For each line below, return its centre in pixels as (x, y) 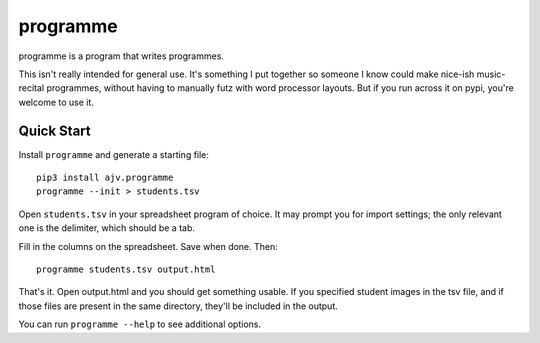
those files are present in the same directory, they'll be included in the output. (178, 306)
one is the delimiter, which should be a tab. (106, 228)
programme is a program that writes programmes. (121, 56)
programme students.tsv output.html (126, 269)
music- (491, 74)
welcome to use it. (56, 102)
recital (31, 88)
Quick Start (54, 130)
